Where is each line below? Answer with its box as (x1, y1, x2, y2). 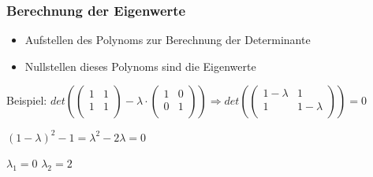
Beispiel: (6, 92, 47, 109)
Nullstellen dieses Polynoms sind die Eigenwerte (24, 57, 256, 74)
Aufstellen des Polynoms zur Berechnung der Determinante (24, 31, 311, 48)
